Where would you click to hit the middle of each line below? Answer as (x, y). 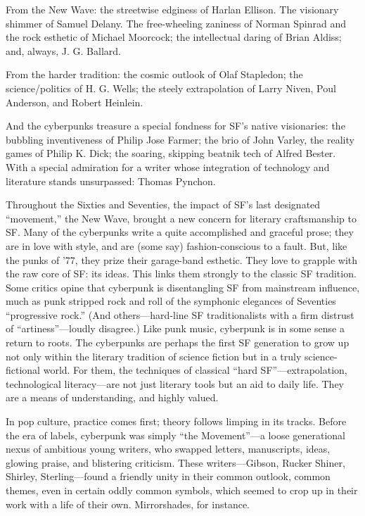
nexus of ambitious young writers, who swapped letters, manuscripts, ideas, (168, 449)
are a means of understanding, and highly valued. (112, 397)
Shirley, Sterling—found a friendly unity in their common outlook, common (168, 476)
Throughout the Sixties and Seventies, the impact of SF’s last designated (163, 204)
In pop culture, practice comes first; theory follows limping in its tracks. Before (176, 421)
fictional (23, 370)
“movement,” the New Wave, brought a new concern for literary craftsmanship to (181, 218)
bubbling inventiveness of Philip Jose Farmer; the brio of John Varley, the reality (180, 139)
